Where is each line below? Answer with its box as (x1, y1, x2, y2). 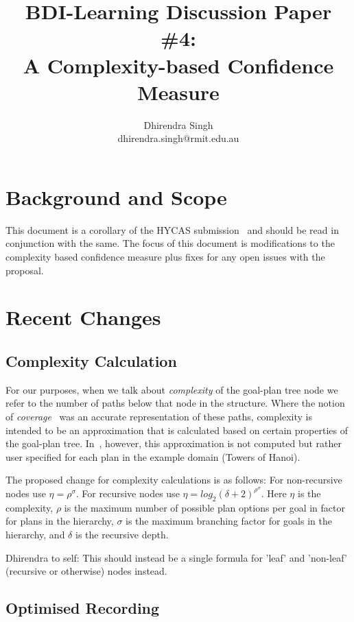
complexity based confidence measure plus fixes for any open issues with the (5, 250, 325, 263)
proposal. (5, 263, 44, 277)
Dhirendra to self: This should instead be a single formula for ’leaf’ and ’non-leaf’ (5, 550, 347, 564)
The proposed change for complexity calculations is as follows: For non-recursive (5, 473, 342, 487)
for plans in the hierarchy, (5, 514, 114, 528)
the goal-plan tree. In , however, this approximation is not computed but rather (5, 436, 342, 451)
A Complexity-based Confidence (23, 51, 334, 79)
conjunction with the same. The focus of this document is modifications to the (5, 236, 335, 250)
